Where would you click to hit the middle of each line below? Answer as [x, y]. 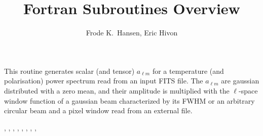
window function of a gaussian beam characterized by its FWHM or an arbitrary [129, 100]
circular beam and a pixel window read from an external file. [98, 110]
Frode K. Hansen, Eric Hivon [132, 33]
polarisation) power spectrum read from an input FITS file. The [104, 81]
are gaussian [240, 81]
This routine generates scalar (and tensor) [69, 71]
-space [248, 90]
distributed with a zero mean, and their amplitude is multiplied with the [117, 90]
